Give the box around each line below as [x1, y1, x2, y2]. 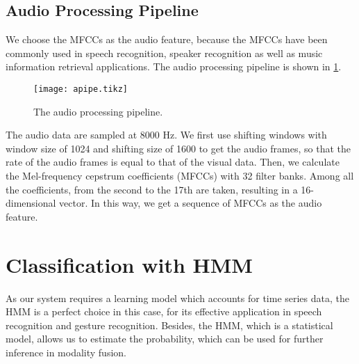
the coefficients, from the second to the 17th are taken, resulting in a [6, 182, 298, 196]
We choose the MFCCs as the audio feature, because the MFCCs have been [6, 32, 328, 47]
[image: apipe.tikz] [33, 84, 128, 94]
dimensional [6, 196, 56, 210]
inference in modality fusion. [6, 345, 126, 359]
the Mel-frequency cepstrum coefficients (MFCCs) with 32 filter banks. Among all [6, 168, 354, 183]
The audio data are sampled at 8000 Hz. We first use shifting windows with [6, 127, 327, 142]
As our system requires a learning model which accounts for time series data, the [6, 290, 349, 305]
